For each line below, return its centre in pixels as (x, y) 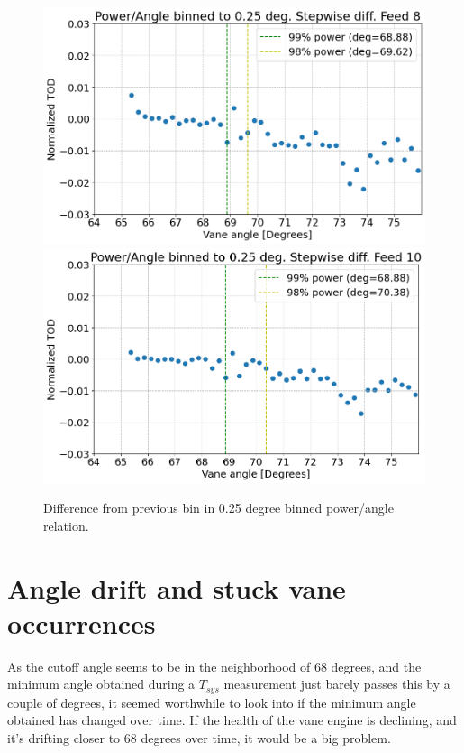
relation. (66, 525)
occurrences (82, 623)
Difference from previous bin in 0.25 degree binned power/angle (218, 508)
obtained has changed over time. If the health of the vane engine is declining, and (232, 720)
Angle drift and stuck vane (177, 587)
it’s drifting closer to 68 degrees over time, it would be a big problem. (199, 737)
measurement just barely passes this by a (337, 684)
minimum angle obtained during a (101, 684)
